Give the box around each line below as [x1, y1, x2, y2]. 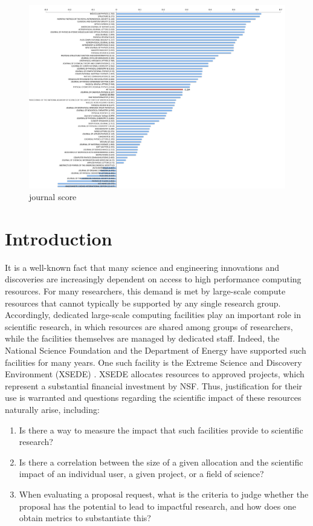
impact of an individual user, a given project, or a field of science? [19, 467, 264, 480]
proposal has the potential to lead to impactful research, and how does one [19, 499, 296, 512]
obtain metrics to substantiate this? [19, 511, 151, 524]
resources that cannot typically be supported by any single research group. [5, 296, 281, 309]
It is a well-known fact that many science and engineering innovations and [5, 261, 280, 273]
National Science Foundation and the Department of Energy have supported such [5, 343, 306, 356]
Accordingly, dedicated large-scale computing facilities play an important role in [5, 308, 301, 321]
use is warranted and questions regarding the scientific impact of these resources [5, 391, 302, 404]
